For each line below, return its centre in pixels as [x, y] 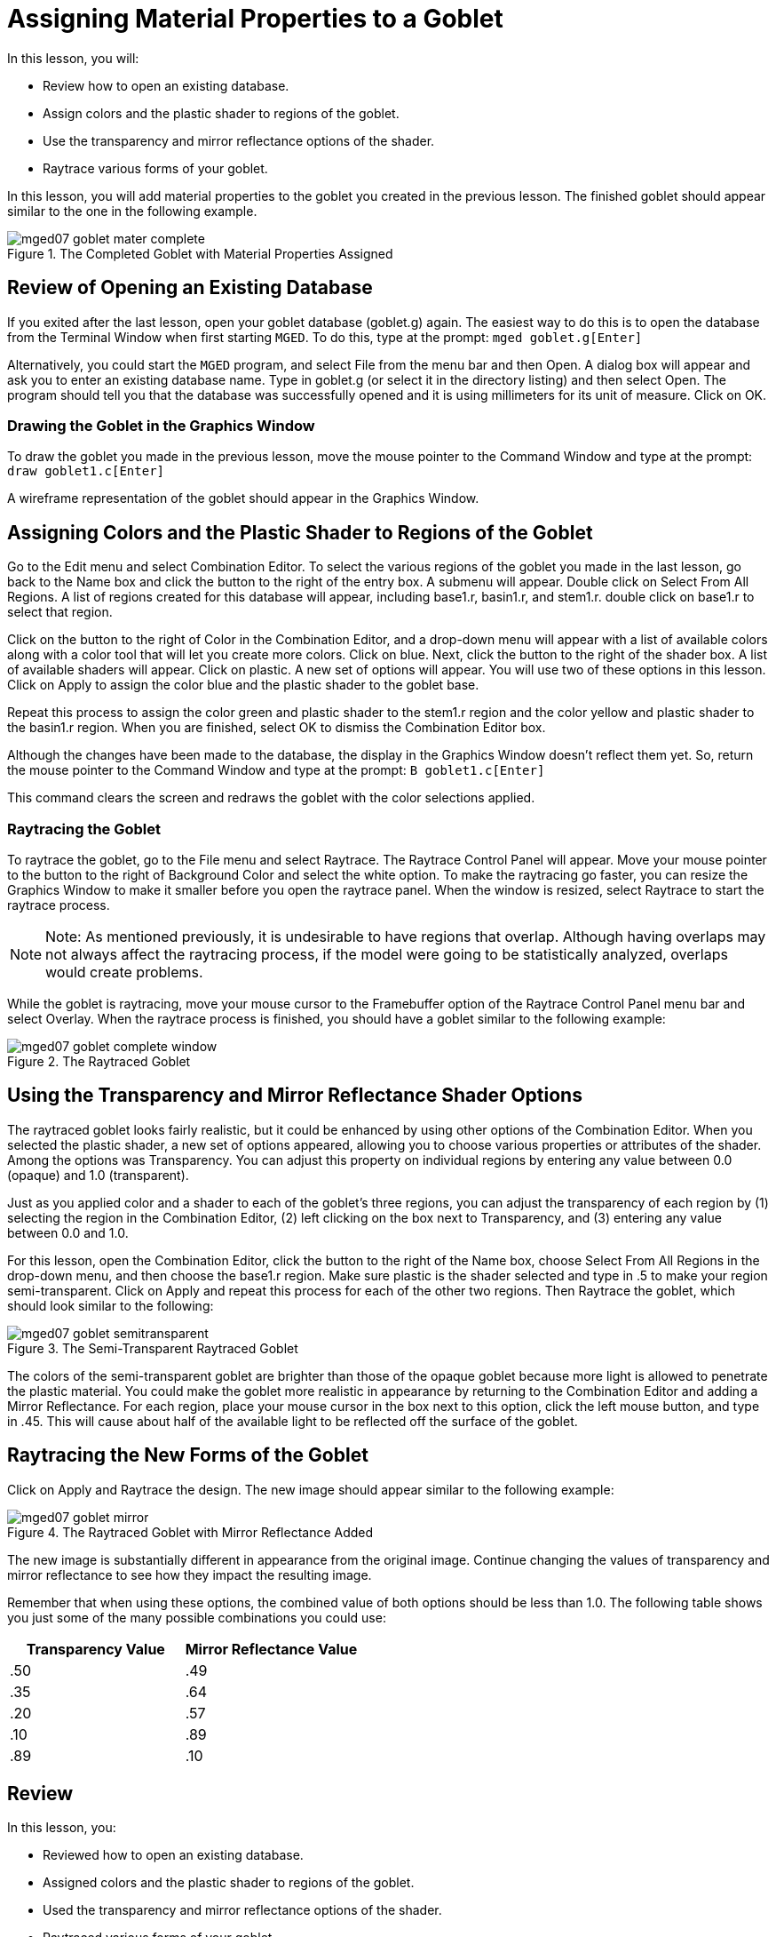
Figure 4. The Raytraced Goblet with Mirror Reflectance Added [190, 1532]
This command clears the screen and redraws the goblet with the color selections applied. [271, 798]
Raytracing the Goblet [84, 829]
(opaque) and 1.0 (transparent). [98, 1175]
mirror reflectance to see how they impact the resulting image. [190, 1574]
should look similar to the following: [111, 1305]
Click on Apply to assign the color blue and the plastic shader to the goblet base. [243, 685]
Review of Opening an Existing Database [190, 288]
